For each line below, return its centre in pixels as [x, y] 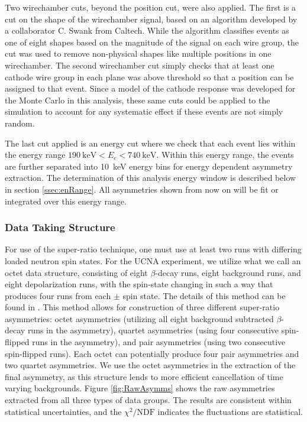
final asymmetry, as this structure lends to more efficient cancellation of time [144, 376]
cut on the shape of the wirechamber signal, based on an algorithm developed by [151, 19]
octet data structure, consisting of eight [76, 272]
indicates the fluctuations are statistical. [230, 411]
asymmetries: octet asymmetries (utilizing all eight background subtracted [139, 318]
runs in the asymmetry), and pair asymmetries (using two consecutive [159, 342]
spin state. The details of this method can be [204, 295]
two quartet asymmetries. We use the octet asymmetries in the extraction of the [150, 365]
